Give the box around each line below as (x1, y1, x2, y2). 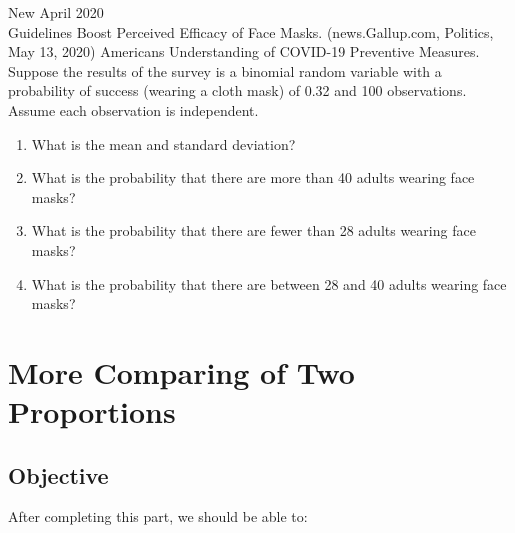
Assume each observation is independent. (8, 99, 259, 120)
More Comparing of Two (8, 351, 355, 392)
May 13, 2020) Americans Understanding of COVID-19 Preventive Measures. (8, 41, 480, 62)
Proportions (8, 391, 176, 432)
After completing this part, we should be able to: (8, 506, 308, 527)
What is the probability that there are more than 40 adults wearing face (31, 167, 475, 188)
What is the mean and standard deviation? (31, 133, 296, 154)
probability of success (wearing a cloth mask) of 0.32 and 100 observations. (8, 80, 467, 101)
